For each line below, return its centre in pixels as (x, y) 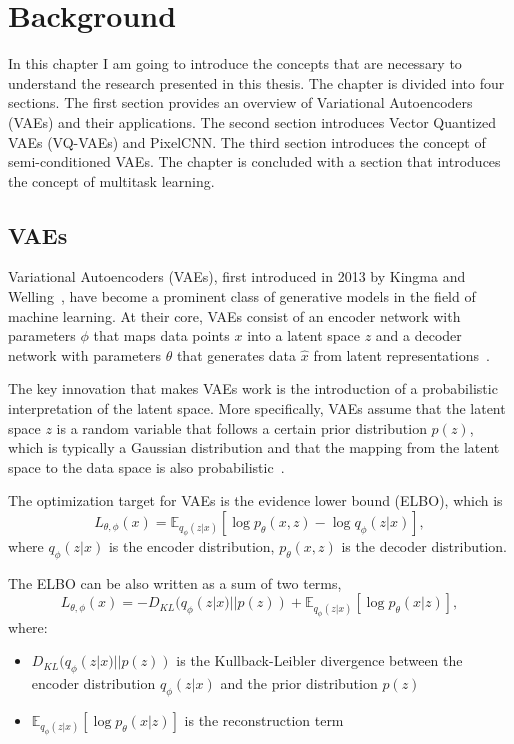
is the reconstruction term (264, 719)
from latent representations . (401, 354)
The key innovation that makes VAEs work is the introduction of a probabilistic (253, 388)
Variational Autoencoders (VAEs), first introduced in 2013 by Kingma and (237, 276)
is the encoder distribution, (191, 546)
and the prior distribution (299, 682)
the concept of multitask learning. (111, 180)
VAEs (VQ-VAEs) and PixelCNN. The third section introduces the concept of (247, 141)
